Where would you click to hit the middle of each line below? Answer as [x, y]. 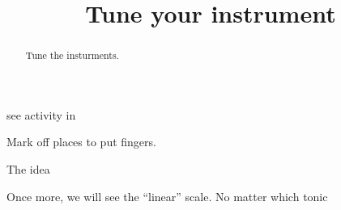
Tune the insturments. [72, 55]
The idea [28, 169]
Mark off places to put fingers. [81, 142]
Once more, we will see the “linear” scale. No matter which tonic [167, 196]
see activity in [41, 114]
